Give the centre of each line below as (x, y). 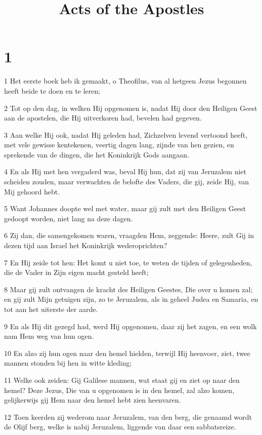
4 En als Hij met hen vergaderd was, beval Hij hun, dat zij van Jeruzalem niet (125, 171)
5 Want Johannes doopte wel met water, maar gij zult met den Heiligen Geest (125, 208)
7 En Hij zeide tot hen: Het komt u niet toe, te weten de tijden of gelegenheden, (128, 262)
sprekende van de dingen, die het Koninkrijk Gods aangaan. (97, 154)
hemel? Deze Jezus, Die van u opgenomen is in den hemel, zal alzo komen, (119, 390)
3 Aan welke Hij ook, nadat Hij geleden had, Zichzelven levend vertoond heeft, (126, 134)
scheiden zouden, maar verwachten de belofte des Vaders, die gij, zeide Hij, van (127, 182)
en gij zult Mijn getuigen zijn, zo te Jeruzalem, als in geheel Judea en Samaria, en (131, 299)
